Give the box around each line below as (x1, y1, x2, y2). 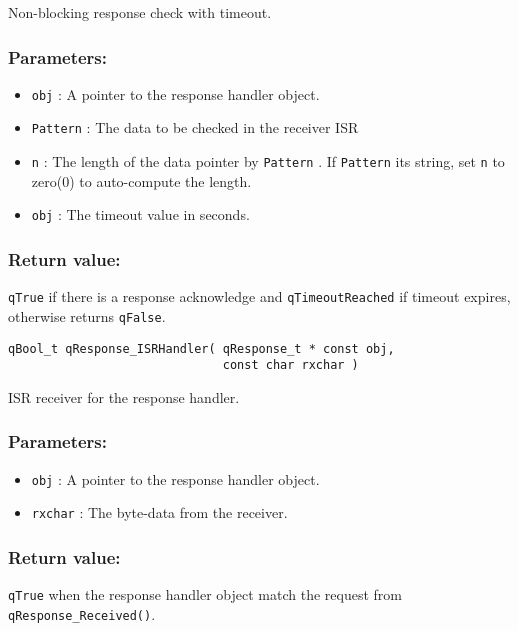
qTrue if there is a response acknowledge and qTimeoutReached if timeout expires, (8, 286, 511, 307)
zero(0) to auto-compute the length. (31, 170, 252, 191)
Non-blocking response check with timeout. (8, 2, 272, 22)
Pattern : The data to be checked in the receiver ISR (31, 117, 359, 138)
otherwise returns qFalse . (8, 305, 166, 326)
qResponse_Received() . (8, 603, 156, 624)
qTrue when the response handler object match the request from (8, 584, 402, 605)
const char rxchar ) (222, 358, 359, 373)
